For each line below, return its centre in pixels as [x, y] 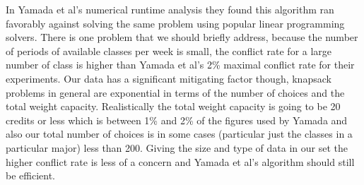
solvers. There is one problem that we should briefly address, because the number [182, 37]
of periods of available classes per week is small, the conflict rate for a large [169, 50]
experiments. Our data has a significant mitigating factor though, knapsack [169, 78]
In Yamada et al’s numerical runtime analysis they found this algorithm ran [170, 9]
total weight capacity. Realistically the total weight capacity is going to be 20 [173, 106]
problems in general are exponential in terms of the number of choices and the [175, 92]
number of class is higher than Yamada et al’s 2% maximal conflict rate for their [180, 65]
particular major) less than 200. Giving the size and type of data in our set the [177, 147]
